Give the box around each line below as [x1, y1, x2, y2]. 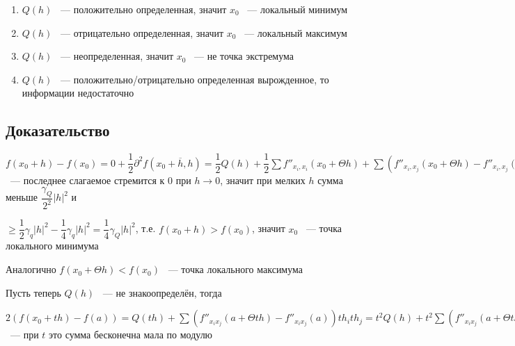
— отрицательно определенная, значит [61, 25, 224, 40]
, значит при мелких [220, 172, 306, 187]
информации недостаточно [22, 85, 134, 100]
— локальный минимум [247, 2, 348, 16]
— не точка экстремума [194, 49, 294, 63]
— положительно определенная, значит [61, 2, 227, 16]
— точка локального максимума [168, 262, 303, 277]
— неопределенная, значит [61, 49, 174, 63]
